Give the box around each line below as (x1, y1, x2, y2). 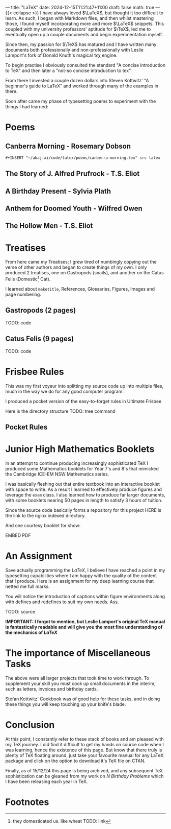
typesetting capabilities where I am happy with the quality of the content (5, 572, 157, 579)
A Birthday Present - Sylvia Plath (5, 186, 111, 196)
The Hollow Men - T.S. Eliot (5, 222, 93, 230)
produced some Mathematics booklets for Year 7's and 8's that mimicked (5, 465, 159, 471)
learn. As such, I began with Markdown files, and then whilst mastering (5, 15, 154, 21)
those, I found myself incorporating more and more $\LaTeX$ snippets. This (5, 20, 164, 27)
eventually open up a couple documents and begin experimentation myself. (5, 32, 163, 37)
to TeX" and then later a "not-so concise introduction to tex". (5, 67, 132, 74)
